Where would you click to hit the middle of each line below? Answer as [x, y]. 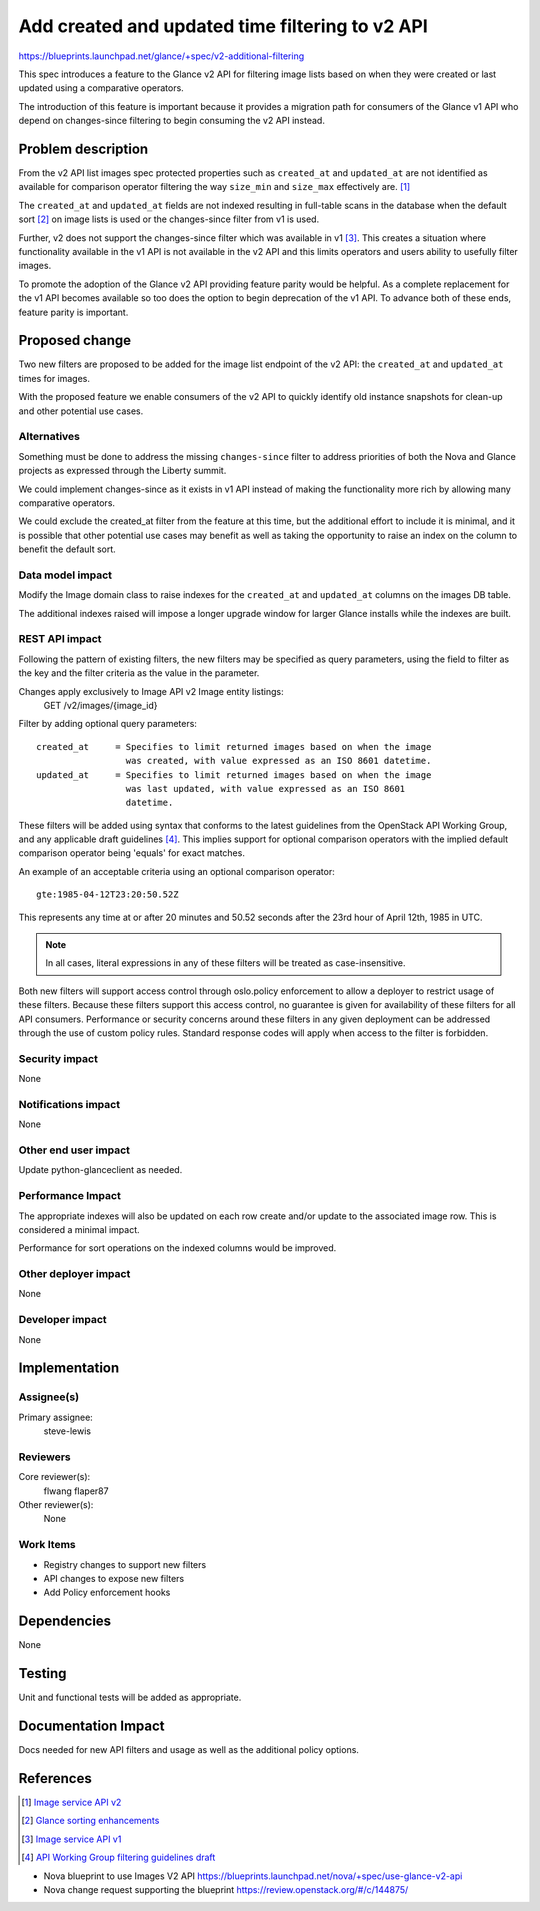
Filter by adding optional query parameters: [107, 724]
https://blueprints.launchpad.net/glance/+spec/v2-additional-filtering [161, 56]
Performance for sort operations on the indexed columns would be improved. [177, 1248]
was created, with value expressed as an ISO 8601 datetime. [278, 761]
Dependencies [65, 1621]
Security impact [58, 1058]
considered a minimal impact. [79, 1229]
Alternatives [49, 437]
